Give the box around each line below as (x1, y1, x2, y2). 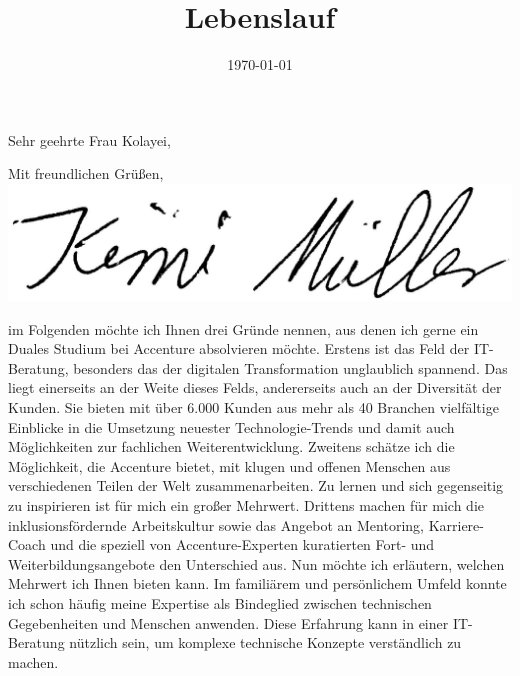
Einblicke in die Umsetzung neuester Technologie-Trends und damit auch (8, 416, 455, 437)
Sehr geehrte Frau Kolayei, (8, 129, 171, 150)
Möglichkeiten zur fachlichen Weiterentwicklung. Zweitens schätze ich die (8, 436, 455, 457)
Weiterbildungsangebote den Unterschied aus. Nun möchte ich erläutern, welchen (8, 553, 505, 574)
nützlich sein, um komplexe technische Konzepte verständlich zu (69, 632, 462, 653)
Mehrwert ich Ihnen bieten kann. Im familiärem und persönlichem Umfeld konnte (8, 573, 507, 594)
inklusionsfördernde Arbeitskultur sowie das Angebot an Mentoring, (8, 514, 424, 535)
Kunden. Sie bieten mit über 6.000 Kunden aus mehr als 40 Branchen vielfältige (8, 397, 499, 418)
